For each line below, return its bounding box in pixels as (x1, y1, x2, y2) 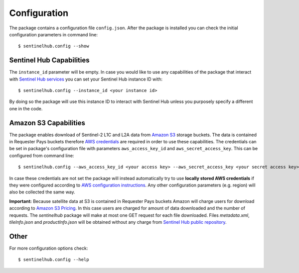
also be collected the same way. (9, 189, 76, 195)
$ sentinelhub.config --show (18, 43, 89, 49)
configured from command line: (9, 152, 74, 159)
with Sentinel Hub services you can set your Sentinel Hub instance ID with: (9, 76, 163, 82)
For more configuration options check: (9, 245, 88, 251)
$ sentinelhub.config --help (18, 257, 89, 263)
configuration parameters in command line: (9, 31, 98, 37)
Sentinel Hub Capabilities (9, 56, 90, 65)
